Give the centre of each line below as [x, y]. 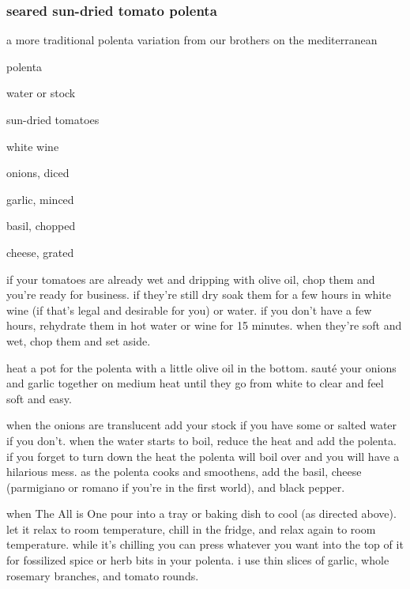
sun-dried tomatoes [53, 119]
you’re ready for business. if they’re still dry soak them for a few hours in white [199, 294]
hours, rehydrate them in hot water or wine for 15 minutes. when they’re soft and [204, 325]
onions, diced [38, 173]
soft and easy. [39, 398]
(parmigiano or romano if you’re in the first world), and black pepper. [176, 487]
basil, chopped [41, 226]
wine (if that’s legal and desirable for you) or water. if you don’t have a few [189, 310]
